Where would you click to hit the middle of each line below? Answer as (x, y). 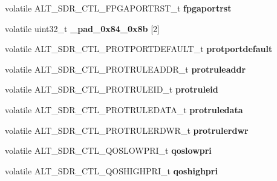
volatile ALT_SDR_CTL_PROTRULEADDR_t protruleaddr (125, 69)
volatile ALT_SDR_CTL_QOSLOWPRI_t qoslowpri (108, 150)
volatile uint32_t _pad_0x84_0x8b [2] (82, 28)
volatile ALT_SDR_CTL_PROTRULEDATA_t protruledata (124, 109)
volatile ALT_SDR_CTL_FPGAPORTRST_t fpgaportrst (118, 8)
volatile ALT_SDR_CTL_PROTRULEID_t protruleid (112, 89)
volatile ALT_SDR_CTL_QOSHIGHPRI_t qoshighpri (111, 170)
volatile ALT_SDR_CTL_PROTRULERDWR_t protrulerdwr (127, 130)
